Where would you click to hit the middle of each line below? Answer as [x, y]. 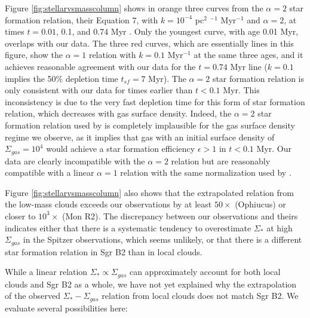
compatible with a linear [50, 172]
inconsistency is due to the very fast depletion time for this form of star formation [155, 101]
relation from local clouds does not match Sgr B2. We [200, 296]
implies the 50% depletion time [62, 78]
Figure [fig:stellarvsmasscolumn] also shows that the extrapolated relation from [149, 192]
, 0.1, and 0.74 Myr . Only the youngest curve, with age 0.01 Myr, [177, 31]
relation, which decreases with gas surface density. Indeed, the [118, 113]
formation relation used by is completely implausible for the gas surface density [150, 125]
